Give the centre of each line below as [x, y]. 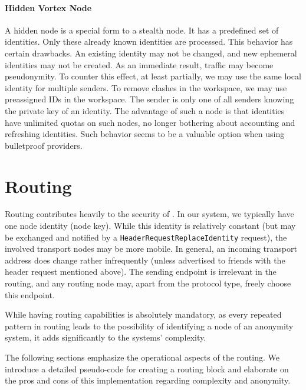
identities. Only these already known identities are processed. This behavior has [149, 41]
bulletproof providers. [44, 145]
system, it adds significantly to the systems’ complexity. [106, 337]
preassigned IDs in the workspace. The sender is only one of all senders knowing [149, 99]
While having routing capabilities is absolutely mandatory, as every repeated [143, 314]
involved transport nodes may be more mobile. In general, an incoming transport [151, 249]
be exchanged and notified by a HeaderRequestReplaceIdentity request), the [146, 237]
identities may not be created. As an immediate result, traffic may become [139, 64]
